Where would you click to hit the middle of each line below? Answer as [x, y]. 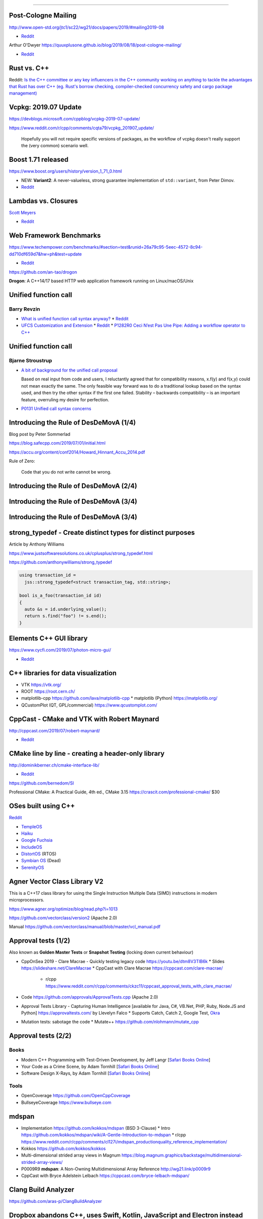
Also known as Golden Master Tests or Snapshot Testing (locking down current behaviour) [101, 952]
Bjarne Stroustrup [30, 360]
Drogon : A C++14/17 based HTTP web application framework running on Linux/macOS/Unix [101, 281]
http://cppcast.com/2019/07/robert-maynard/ [55, 730]
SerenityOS [33, 867]
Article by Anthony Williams [37, 544]
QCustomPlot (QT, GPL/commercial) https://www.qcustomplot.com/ [89, 705]
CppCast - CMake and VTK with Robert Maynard [84, 719]
